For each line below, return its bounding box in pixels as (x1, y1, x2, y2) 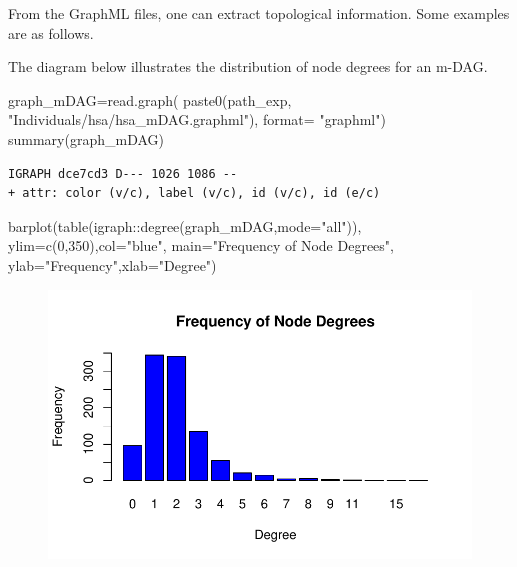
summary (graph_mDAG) (8, 128, 165, 149)
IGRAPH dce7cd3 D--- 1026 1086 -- (8, 166, 238, 181)
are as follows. (8, 22, 94, 43)
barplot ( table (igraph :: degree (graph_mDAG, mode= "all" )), (8, 215, 362, 236)
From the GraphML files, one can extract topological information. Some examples (8, 3, 510, 23)
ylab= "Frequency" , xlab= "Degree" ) (8, 254, 217, 275)
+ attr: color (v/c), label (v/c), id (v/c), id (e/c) (8, 186, 381, 201)
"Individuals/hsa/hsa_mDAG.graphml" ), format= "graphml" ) (8, 109, 386, 130)
